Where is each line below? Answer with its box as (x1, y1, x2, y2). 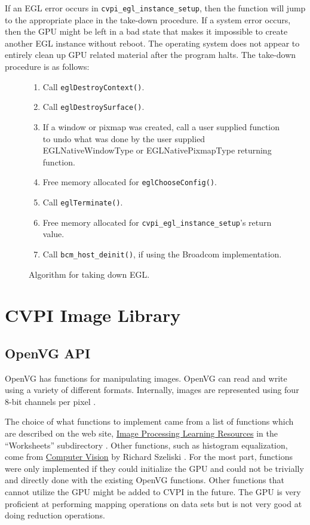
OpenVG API (5, 343, 91, 362)
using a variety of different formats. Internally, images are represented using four (5, 383, 299, 396)
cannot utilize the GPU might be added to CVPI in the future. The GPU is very (5, 486, 301, 498)
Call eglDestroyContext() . (42, 80, 145, 93)
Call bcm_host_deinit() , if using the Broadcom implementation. (42, 247, 282, 260)
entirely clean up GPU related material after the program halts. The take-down (5, 48, 296, 61)
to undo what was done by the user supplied (42, 132, 205, 145)
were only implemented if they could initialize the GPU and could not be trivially (5, 462, 304, 474)
